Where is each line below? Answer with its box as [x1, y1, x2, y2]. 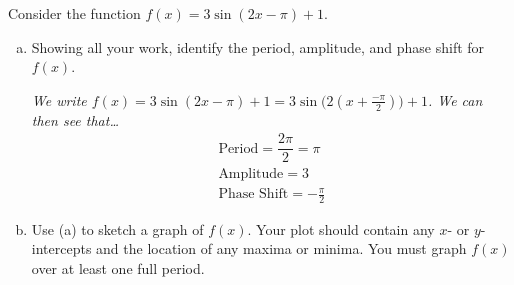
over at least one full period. [31, 258, 205, 279]
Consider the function [8, 3, 141, 23]
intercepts [31, 238, 92, 259]
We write [31, 89, 87, 110]
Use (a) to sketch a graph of [31, 218, 204, 239]
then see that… [31, 109, 120, 130]
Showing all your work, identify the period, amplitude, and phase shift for [31, 36, 485, 57]
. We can [427, 89, 483, 110]
